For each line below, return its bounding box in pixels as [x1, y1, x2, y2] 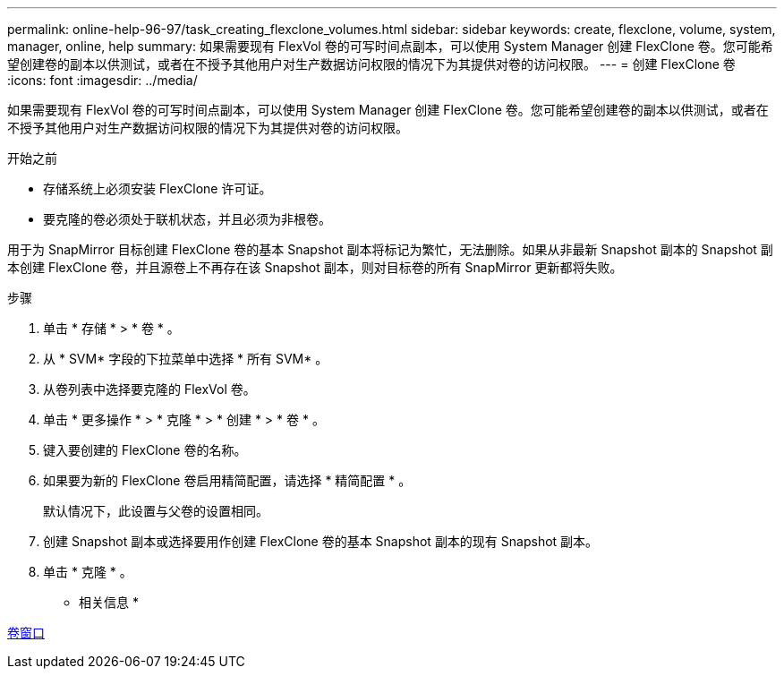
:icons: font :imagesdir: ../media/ [7, 73, 198, 88]
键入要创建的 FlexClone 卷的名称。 [43, 442, 247, 458]
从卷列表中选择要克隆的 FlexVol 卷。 [43, 381, 256, 397]
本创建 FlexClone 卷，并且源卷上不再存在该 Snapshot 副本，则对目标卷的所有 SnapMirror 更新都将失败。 [7, 260, 623, 275]
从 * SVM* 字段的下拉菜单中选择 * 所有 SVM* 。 [43, 351, 328, 366]
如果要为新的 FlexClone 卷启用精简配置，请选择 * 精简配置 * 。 [43, 473, 412, 488]
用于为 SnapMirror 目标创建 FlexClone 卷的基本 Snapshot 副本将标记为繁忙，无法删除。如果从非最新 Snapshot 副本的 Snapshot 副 [7, 242, 773, 257]
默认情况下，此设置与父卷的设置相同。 [43, 503, 268, 518]
